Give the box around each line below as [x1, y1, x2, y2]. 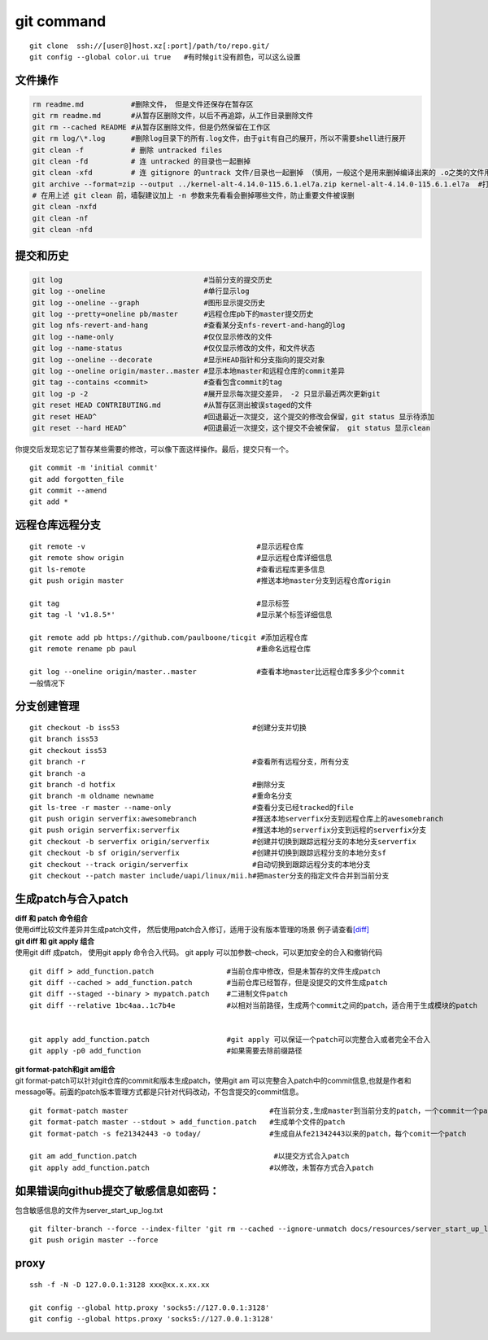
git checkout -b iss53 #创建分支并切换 [29, 723, 307, 732]
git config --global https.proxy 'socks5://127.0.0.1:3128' [29, 1315, 274, 1324]
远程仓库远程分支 [15, 518, 101, 532]
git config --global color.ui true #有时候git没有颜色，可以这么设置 [29, 52, 301, 61]
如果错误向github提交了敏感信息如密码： [15, 1184, 220, 1198]
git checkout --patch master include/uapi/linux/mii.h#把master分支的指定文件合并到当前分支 [29, 871, 390, 881]
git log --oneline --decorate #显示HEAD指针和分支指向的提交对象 [32, 355, 325, 364]
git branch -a [29, 769, 85, 777]
